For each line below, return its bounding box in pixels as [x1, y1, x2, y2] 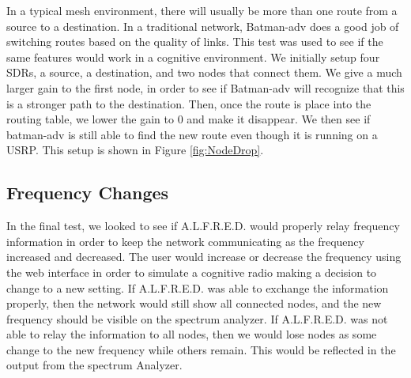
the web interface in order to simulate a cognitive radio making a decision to [6, 263, 377, 280]
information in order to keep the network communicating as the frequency [6, 232, 364, 249]
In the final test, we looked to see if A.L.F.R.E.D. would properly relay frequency [6, 217, 400, 234]
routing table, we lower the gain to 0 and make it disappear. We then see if [6, 111, 371, 127]
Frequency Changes [6, 180, 169, 205]
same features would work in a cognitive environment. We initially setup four [6, 48, 380, 65]
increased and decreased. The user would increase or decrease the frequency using [6, 248, 402, 265]
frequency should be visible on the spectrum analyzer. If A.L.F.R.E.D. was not [6, 310, 388, 327]
